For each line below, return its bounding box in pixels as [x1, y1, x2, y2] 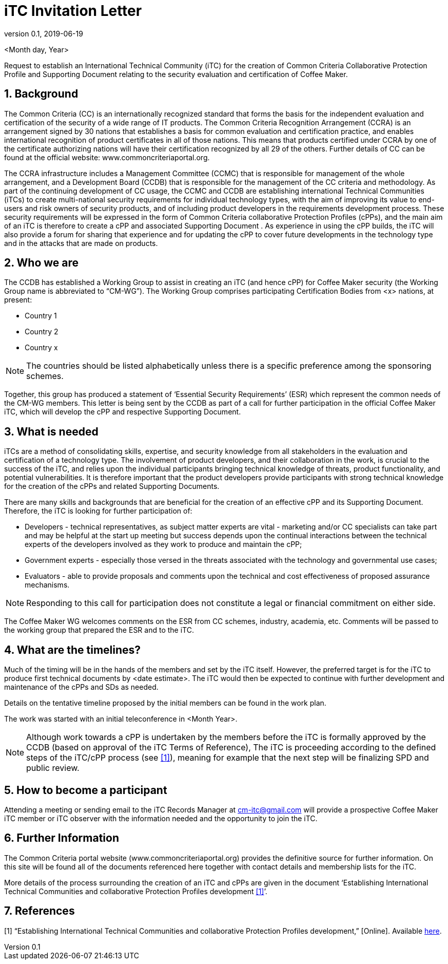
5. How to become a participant [4, 783, 167, 797]
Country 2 [25, 327, 59, 336]
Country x [25, 343, 58, 352]
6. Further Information [4, 831, 120, 845]
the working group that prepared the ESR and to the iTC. [4, 626, 194, 635]
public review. [26, 763, 80, 773]
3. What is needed [4, 425, 99, 438]
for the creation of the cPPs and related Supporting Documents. [4, 482, 220, 491]
